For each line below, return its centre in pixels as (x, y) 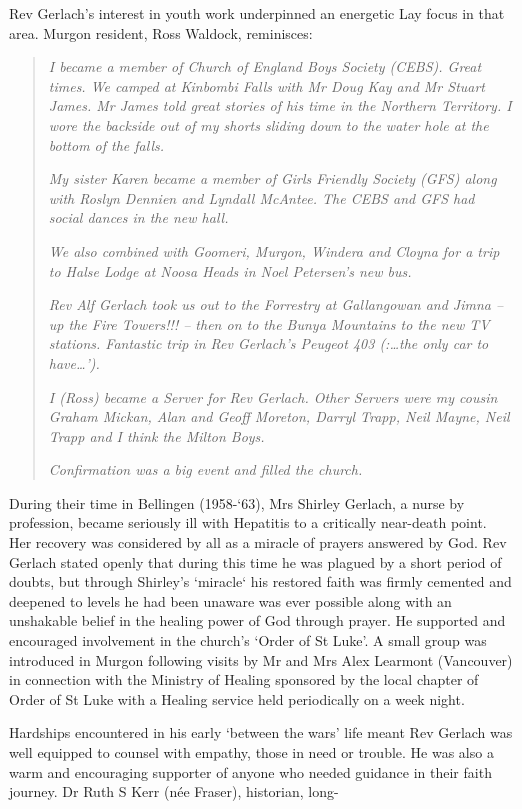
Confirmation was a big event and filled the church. (205, 469)
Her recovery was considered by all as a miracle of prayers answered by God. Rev (258, 542)
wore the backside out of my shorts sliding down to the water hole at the (268, 124)
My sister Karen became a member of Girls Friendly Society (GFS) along (272, 178)
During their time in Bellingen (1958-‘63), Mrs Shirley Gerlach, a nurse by (237, 502)
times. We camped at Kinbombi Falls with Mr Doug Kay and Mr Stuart (267, 85)
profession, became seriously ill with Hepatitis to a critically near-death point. (248, 522)
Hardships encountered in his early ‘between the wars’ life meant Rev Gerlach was (261, 732)
